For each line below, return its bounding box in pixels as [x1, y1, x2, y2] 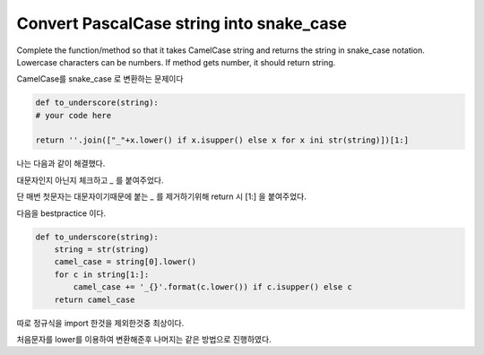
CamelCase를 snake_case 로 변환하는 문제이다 [16, 74, 184, 84]
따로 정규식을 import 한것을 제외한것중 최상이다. [16, 317, 185, 328]
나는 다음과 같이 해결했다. [16, 158, 106, 169]
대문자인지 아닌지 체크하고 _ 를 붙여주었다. [16, 175, 164, 186]
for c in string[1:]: [54, 269, 150, 280]
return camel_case [54, 294, 135, 305]
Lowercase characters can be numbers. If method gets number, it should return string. [16, 56, 336, 67]
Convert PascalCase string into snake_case [16, 13, 347, 33]
